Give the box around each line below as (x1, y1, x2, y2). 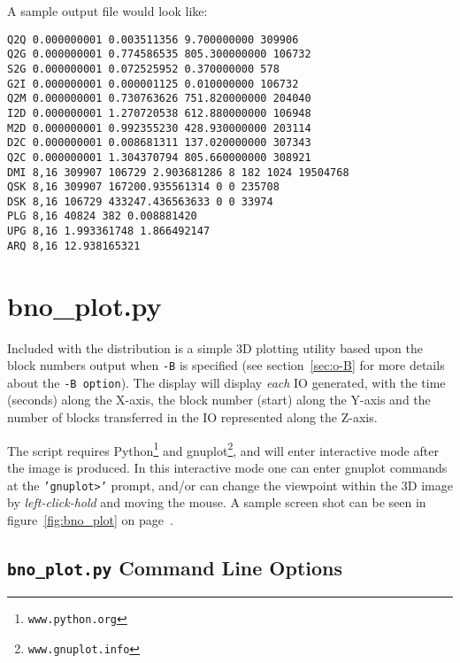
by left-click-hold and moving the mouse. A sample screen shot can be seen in (7, 493, 426, 512)
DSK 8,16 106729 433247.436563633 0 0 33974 (7, 195, 273, 208)
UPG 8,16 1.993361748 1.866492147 (7, 225, 211, 238)
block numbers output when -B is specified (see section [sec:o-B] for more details (7, 356, 445, 374)
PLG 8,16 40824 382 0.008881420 (7, 210, 197, 223)
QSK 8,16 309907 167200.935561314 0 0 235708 (7, 181, 280, 194)
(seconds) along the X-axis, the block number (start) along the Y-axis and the (7, 390, 431, 409)
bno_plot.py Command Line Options (7, 553, 343, 581)
